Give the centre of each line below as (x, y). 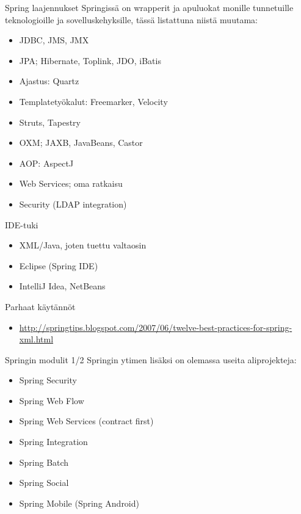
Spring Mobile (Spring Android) (79, 503)
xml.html (36, 339)
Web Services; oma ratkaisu (71, 183)
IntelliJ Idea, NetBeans (62, 286)
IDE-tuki (22, 224)
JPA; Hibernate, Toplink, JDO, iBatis (90, 60)
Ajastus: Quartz (49, 81)
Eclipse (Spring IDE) (59, 265)
